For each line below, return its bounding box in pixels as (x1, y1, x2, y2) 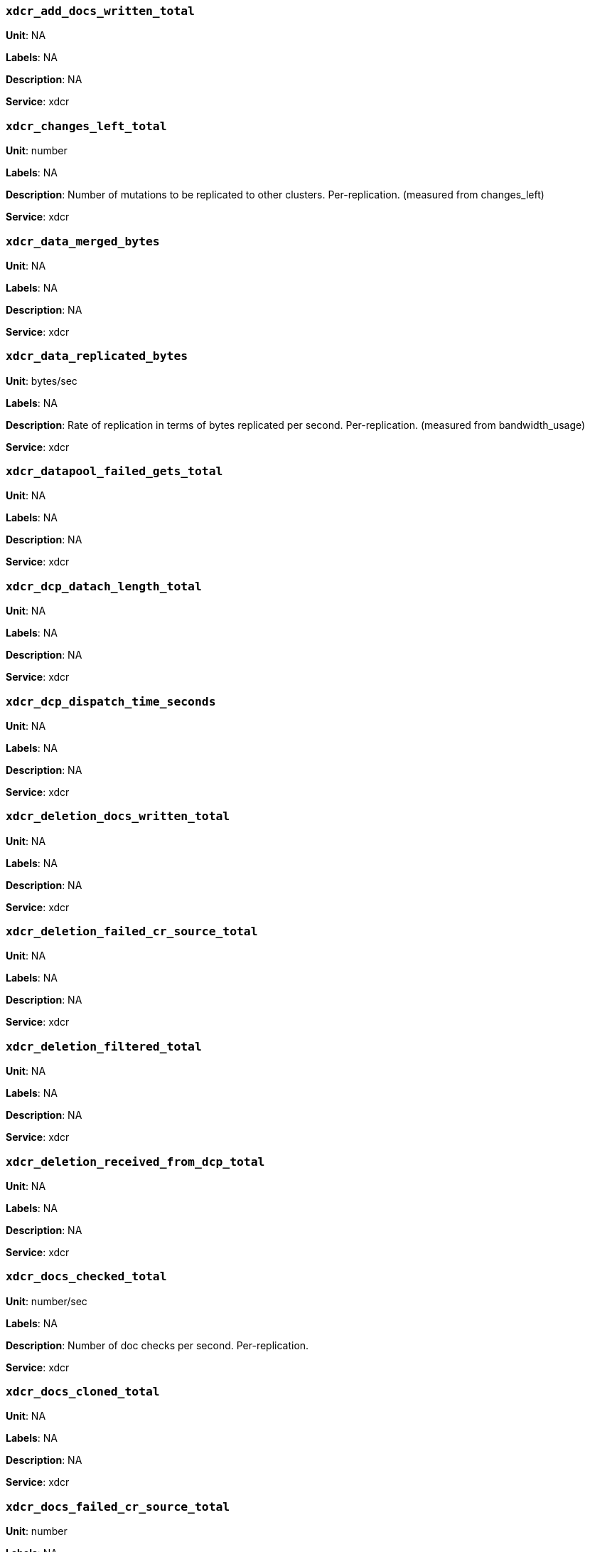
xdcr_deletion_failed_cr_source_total (6, 925, 258, 938)
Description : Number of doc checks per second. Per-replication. (6, 1339, 309, 1351)
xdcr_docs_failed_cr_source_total (6, 1499, 230, 1514)
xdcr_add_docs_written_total (6, 4, 195, 18)
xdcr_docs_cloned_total (6, 1385, 160, 1398)
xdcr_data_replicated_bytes (6, 349, 188, 363)
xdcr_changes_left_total (6, 119, 167, 133)
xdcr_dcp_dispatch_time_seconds (6, 694, 216, 708)
